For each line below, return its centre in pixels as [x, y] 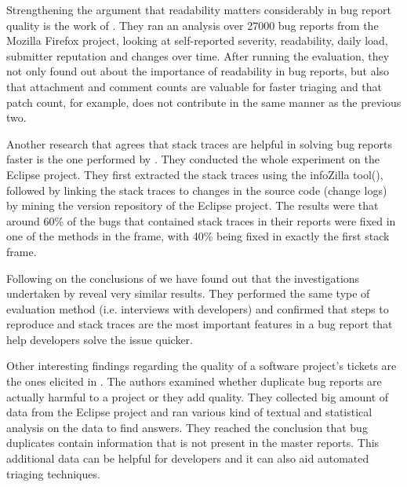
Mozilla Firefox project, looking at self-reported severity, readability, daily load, [197, 40]
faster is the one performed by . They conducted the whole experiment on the [193, 159]
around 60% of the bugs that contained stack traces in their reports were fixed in [201, 220]
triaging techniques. [53, 473]
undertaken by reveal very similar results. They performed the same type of [188, 293]
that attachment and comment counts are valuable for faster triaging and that [194, 86]
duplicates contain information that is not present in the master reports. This [193, 443]
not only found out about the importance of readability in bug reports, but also [198, 71]
